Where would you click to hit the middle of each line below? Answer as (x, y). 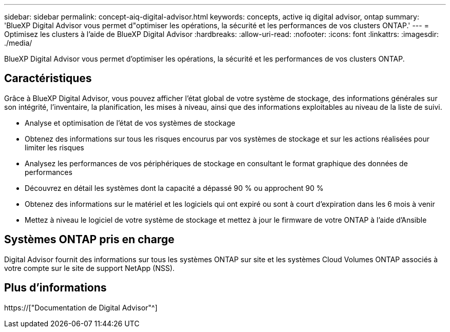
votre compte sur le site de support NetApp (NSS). (89, 268)
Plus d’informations (55, 288)
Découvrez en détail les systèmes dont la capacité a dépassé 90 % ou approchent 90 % (174, 188)
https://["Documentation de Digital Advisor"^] (81, 307)
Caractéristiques (48, 79)
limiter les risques (54, 147)
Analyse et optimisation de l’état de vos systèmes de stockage (130, 123)
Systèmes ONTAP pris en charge (89, 240)
